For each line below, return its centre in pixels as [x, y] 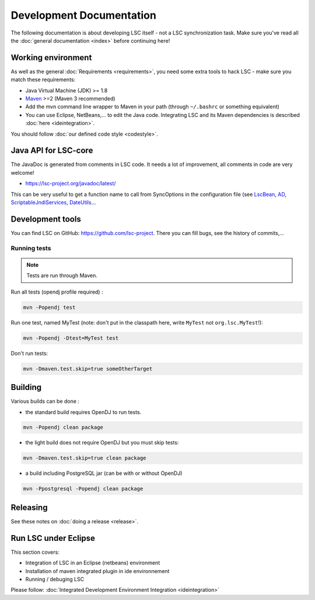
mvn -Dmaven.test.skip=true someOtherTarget [88, 369]
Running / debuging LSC [55, 579]
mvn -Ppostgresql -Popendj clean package [83, 489]
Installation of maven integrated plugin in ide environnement [97, 571]
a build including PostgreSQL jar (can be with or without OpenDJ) [104, 473]
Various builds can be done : [45, 401]
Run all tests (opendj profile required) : [57, 292]
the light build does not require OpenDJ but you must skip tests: [102, 443]
